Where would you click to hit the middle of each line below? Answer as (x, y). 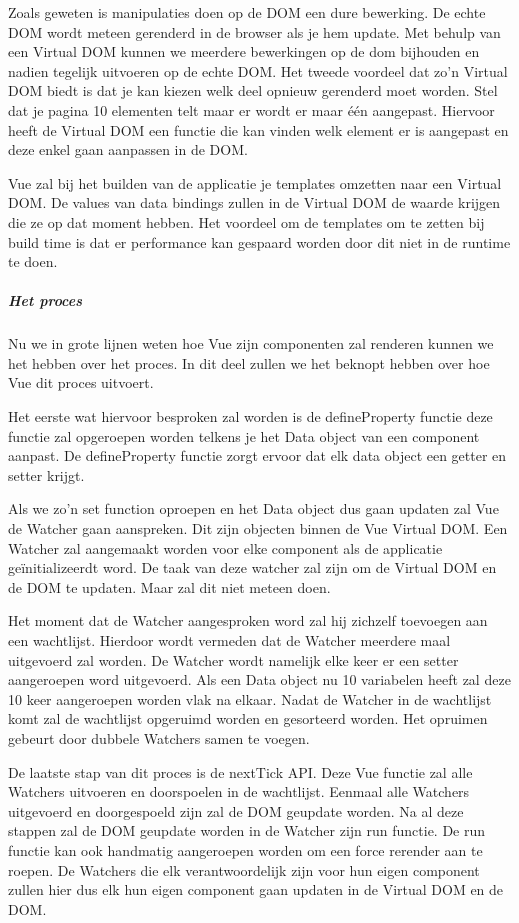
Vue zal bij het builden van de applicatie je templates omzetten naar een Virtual (255, 182)
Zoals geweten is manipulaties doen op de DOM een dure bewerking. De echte (247, 12)
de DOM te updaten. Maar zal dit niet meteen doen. (169, 586)
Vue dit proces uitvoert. (81, 382)
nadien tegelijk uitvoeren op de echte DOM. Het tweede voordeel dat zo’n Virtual (258, 70)
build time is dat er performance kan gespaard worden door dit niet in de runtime (259, 241)
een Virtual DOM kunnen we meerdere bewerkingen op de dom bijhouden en (244, 51)
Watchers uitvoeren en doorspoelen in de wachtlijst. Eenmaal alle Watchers (239, 791)
